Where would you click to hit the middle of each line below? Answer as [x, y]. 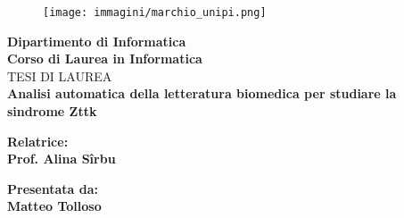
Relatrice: [38, 141]
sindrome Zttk [52, 111]
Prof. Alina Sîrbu [62, 159]
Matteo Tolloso [54, 206]
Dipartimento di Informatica [97, 41]
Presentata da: [53, 188]
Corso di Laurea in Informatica [105, 59]
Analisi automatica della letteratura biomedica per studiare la [202, 93]
